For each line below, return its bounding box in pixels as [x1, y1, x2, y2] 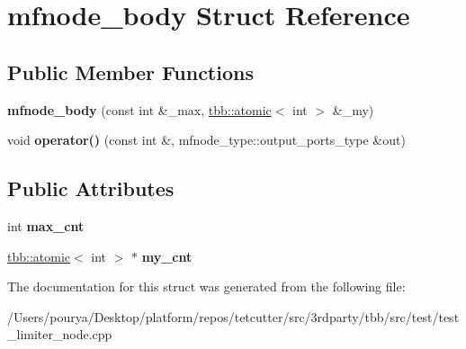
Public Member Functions [7, 58, 254, 85]
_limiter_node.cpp [7, 325, 112, 344]
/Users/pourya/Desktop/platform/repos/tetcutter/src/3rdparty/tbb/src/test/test [7, 307, 460, 326]
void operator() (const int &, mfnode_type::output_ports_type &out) [7, 130, 406, 149]
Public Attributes [7, 174, 175, 202]
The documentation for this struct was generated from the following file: [7, 277, 406, 296]
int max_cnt [7, 216, 85, 235]
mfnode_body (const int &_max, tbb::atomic [7, 100, 272, 119]
